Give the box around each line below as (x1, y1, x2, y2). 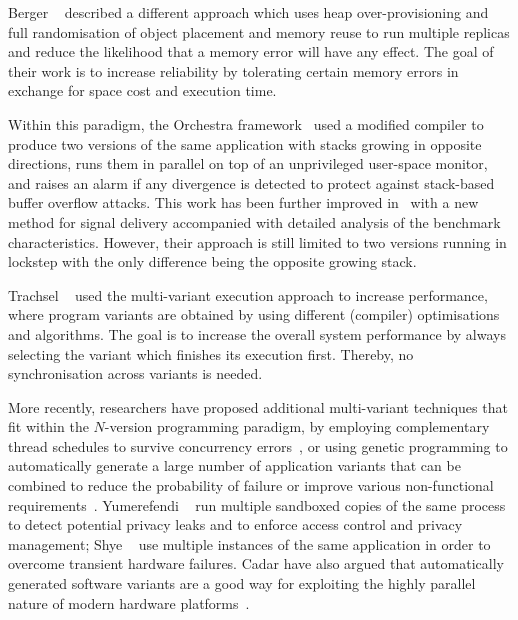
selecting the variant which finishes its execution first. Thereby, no (8, 343, 414, 364)
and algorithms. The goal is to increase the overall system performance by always (8, 323, 506, 344)
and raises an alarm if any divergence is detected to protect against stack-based (8, 172, 495, 193)
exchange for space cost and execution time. (8, 80, 277, 101)
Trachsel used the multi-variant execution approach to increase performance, (8, 284, 488, 305)
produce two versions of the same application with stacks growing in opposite (8, 133, 482, 154)
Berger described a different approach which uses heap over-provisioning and (8, 2, 489, 22)
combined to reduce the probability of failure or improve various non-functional (8, 475, 494, 496)
